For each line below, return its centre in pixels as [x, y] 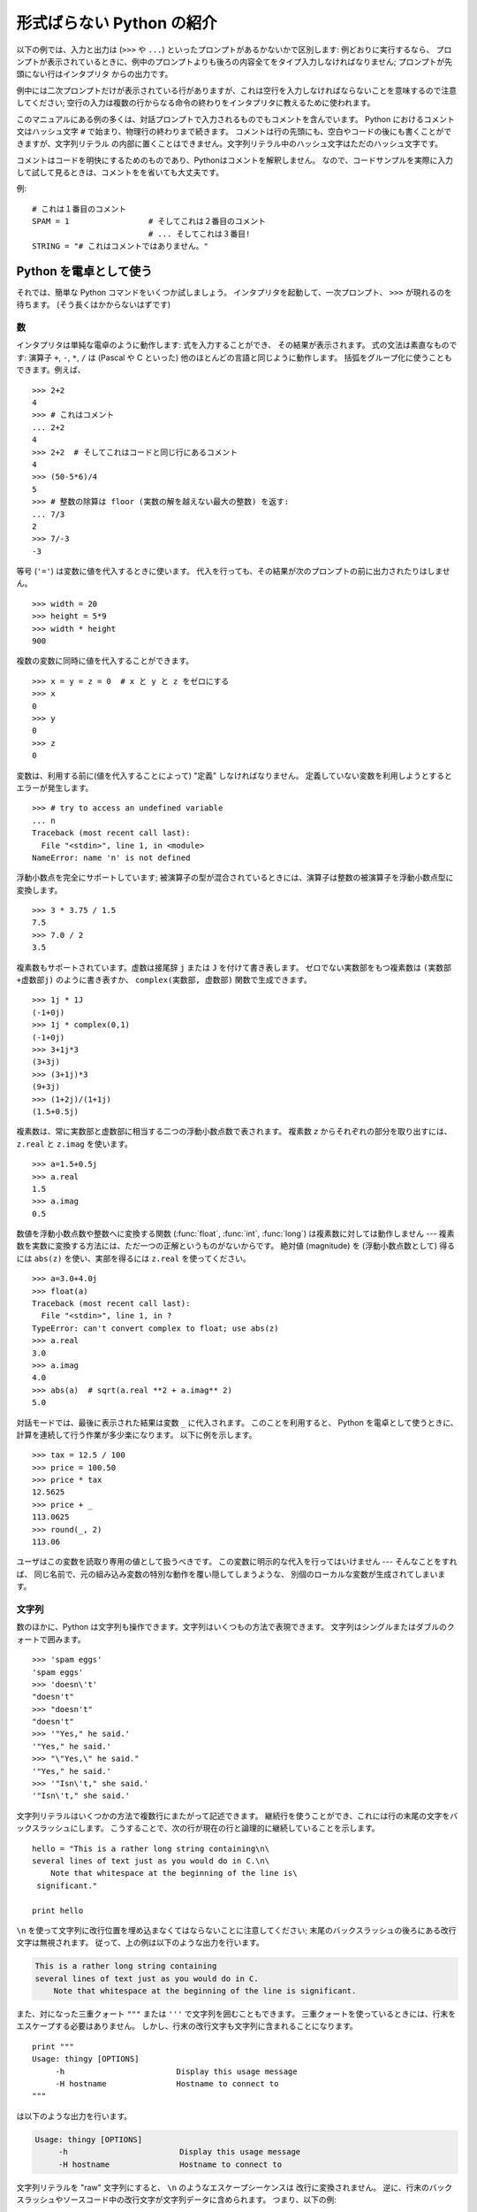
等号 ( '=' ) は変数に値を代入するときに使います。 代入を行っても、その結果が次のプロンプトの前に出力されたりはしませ [233, 572]
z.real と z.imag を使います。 [74, 1144]
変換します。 [39, 890]
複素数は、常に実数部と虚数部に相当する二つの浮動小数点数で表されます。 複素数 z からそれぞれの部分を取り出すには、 [234, 1132]
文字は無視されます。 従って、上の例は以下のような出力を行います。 [140, 1943]
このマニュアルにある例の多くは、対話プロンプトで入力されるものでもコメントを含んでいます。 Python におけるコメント [235, 119]
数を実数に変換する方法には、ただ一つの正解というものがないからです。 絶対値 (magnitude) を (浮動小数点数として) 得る [235, 1246]
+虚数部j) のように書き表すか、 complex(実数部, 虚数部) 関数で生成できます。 [164, 980]
